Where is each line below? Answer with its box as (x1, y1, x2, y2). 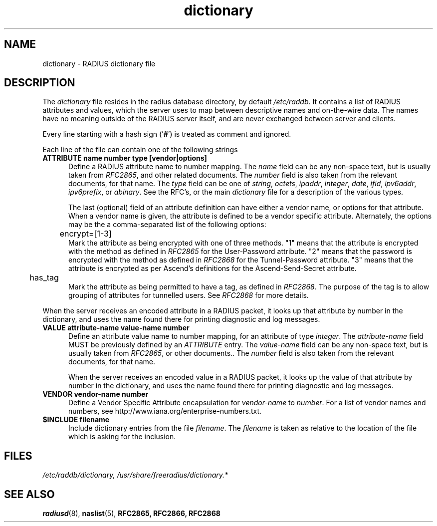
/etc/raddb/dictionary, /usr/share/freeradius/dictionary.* (42, 471, 228, 480)
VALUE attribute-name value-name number (42, 323, 190, 332)
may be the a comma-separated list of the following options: (68, 220, 266, 229)
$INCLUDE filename (42, 415, 110, 424)
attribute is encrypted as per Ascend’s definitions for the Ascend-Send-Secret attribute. (68, 264, 357, 273)
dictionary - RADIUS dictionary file (42, 59, 156, 68)
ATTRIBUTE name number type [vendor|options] (42, 154, 207, 163)
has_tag (29, 272, 59, 283)
